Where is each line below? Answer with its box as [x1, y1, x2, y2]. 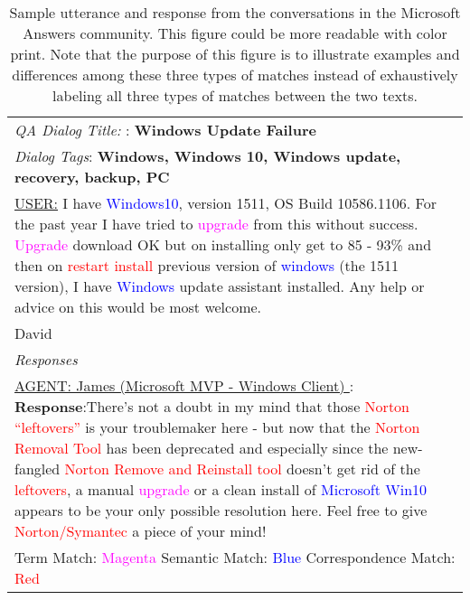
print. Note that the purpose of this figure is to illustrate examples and [10, 43, 460, 64]
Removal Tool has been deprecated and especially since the [14, 437, 389, 458]
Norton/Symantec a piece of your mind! [14, 520, 267, 541]
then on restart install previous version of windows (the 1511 [14, 255, 399, 276]
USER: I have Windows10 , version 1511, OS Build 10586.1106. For [14, 192, 437, 213]
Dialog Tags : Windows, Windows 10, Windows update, [14, 145, 401, 166]
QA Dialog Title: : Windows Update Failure [14, 119, 316, 140]
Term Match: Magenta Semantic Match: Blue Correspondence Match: [14, 547, 456, 567]
